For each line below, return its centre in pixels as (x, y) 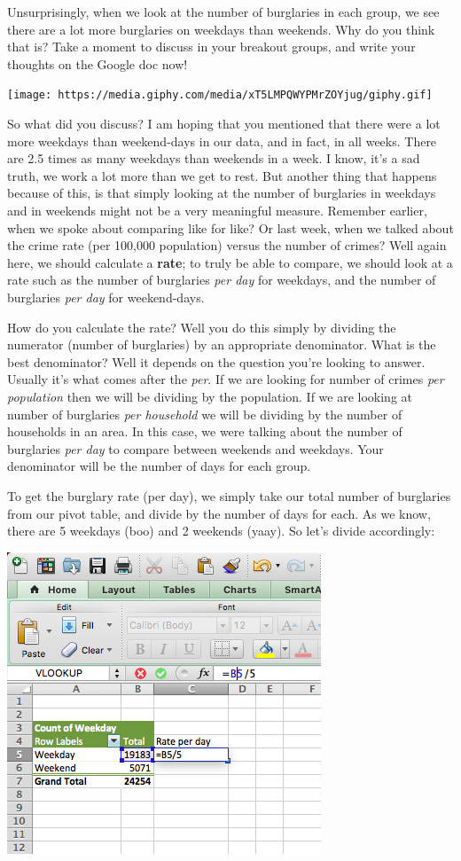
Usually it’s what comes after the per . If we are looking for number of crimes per (226, 379)
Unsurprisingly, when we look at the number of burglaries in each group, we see (223, 12)
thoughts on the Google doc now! (98, 63)
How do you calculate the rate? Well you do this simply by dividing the (202, 327)
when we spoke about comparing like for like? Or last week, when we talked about (230, 227)
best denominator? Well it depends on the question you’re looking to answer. (216, 361)
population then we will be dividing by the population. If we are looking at (210, 396)
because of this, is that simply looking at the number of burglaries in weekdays (222, 193)
